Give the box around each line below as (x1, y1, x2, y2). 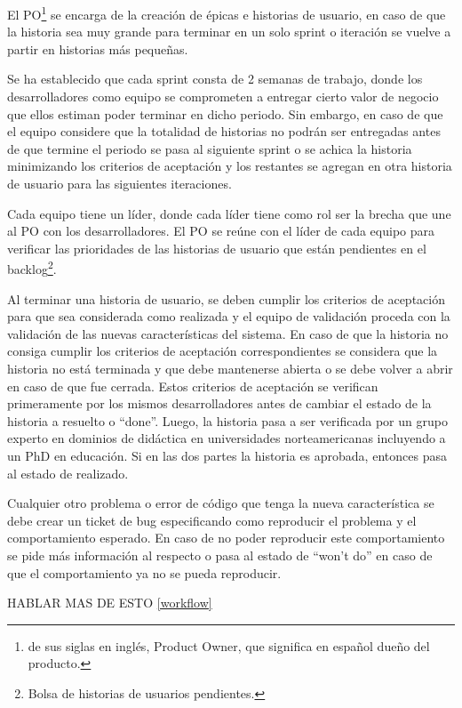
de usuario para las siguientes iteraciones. (7, 174, 232, 192)
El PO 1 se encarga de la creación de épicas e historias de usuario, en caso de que (7, 3, 446, 23)
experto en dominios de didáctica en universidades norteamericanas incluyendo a (7, 429, 446, 447)
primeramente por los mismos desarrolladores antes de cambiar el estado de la (7, 394, 432, 413)
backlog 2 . (7, 257, 57, 278)
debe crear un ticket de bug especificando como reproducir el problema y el (7, 511, 417, 529)
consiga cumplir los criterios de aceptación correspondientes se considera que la (7, 342, 438, 360)
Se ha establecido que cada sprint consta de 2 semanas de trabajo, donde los (7, 69, 423, 88)
